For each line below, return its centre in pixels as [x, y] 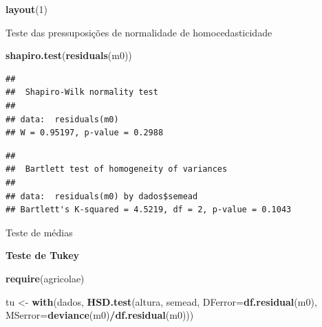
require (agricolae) [45, 278]
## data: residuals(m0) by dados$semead [102, 196]
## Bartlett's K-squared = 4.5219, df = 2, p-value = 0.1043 [149, 210]
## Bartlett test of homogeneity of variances [117, 169]
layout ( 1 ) [27, 9]
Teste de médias [39, 232]
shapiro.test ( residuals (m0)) [69, 55]
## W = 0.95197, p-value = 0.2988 [85, 133]
